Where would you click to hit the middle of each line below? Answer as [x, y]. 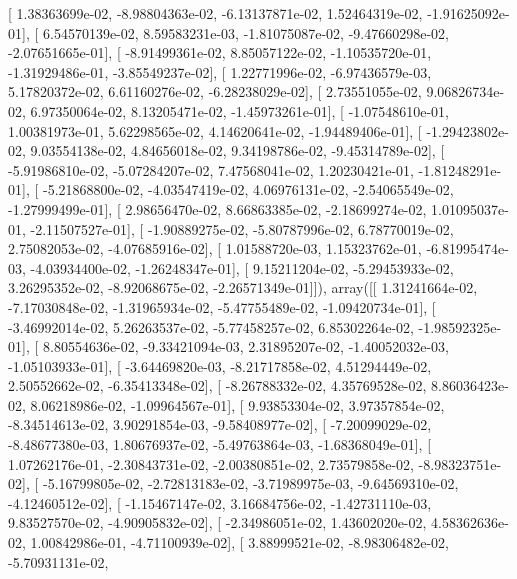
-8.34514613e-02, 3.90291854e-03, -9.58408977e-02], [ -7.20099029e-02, [220, 424]
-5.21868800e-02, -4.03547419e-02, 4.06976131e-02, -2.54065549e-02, [248, 189]
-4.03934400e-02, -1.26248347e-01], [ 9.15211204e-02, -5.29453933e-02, [242, 267]
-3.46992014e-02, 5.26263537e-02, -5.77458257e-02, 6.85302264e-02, [211, 326]
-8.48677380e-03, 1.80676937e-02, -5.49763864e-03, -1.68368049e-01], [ [220, 444]
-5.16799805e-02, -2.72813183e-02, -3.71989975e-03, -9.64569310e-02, [250, 483]
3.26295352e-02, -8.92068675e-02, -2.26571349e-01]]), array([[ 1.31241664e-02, [243, 287]
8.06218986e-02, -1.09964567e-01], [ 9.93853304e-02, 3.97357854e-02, [237, 404]
